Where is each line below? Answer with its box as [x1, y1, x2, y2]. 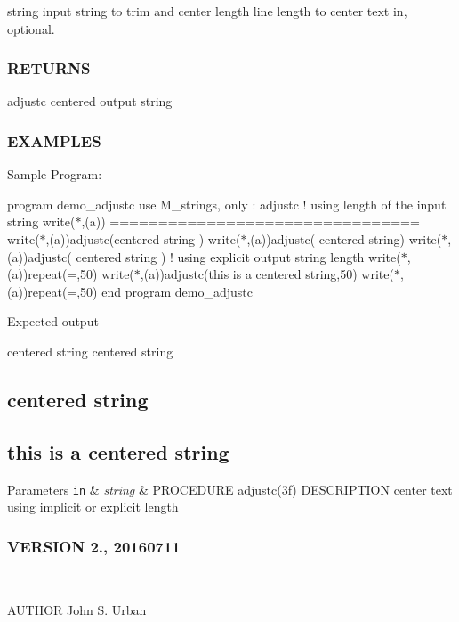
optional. [7, 19, 55, 37]
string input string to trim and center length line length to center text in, [7, 2, 407, 20]
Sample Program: [7, 165, 102, 184]
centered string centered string [7, 341, 173, 360]
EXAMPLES [7, 129, 101, 151]
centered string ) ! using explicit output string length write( [76, 247, 401, 266]
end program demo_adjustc [101, 282, 253, 300]
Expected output [7, 312, 99, 331]
